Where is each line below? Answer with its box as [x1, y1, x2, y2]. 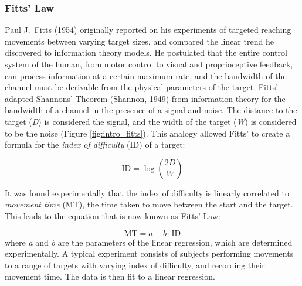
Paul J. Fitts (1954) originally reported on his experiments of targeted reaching [5, 23, 291, 36]
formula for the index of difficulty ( [5, 138, 130, 151]
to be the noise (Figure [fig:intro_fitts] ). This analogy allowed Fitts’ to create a [5, 127, 290, 139]
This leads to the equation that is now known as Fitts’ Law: [5, 209, 220, 222]
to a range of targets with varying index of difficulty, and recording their [5, 258, 265, 271]
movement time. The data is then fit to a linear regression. [5, 270, 215, 282]
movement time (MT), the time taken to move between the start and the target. [5, 198, 293, 210]
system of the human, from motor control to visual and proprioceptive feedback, [5, 58, 293, 70]
